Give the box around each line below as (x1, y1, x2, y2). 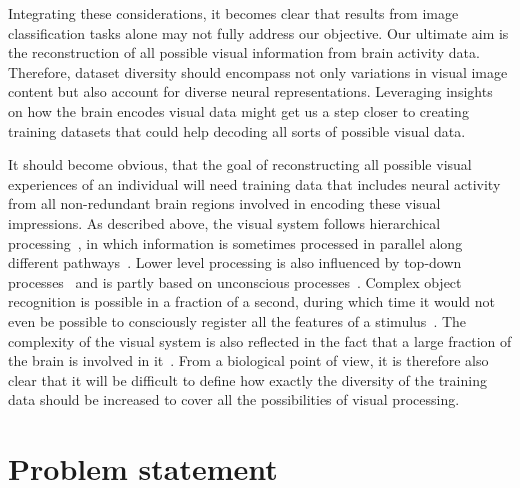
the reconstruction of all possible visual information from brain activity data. (8, 42, 480, 63)
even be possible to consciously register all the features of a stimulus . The (8, 310, 467, 331)
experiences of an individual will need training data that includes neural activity (8, 173, 501, 194)
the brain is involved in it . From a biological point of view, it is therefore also (8, 350, 489, 371)
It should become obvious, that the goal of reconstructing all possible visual (8, 154, 472, 175)
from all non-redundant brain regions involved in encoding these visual (8, 193, 441, 214)
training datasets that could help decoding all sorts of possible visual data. (8, 120, 466, 141)
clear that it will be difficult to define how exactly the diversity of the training (8, 369, 487, 390)
